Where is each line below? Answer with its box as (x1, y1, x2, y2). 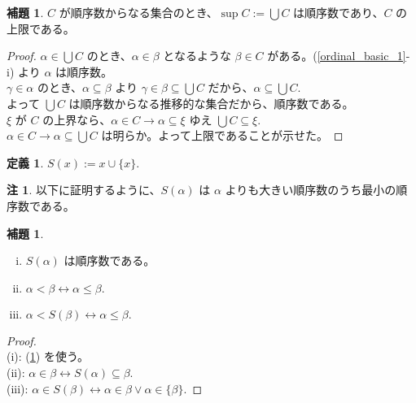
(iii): (7, 379, 28, 396)
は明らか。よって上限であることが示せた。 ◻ (101, 127, 344, 144)
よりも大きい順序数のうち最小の (225, 181, 396, 198)
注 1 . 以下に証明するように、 (7, 181, 161, 198)
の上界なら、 (42, 110, 112, 128)
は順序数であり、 (293, 4, 384, 20)
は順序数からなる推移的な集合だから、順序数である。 (68, 94, 354, 111)
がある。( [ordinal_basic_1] (267, 47, 406, 64)
